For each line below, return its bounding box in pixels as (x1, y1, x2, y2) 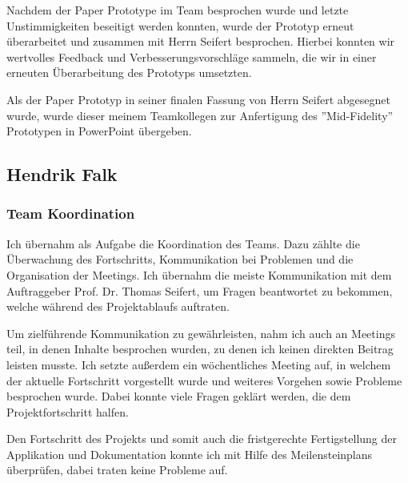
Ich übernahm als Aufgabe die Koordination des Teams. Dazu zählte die (6, 235, 360, 252)
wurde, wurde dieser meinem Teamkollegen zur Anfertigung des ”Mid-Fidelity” (6, 107, 394, 123)
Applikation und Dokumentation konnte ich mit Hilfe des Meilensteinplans (6, 445, 373, 462)
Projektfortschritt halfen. (6, 403, 129, 420)
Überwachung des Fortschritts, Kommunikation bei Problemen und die (6, 251, 354, 268)
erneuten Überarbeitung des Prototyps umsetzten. (6, 64, 252, 81)
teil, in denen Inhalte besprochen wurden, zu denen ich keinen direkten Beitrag (6, 340, 394, 357)
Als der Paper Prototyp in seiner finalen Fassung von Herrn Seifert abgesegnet (6, 91, 390, 107)
